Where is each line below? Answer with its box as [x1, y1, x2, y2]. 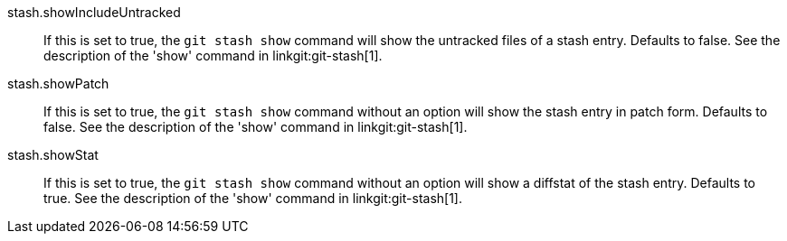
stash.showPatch [7, 76, 109, 91]
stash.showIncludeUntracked [7, 5, 181, 20]
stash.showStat [7, 147, 99, 162]
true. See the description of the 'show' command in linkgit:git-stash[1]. [43, 190, 463, 206]
